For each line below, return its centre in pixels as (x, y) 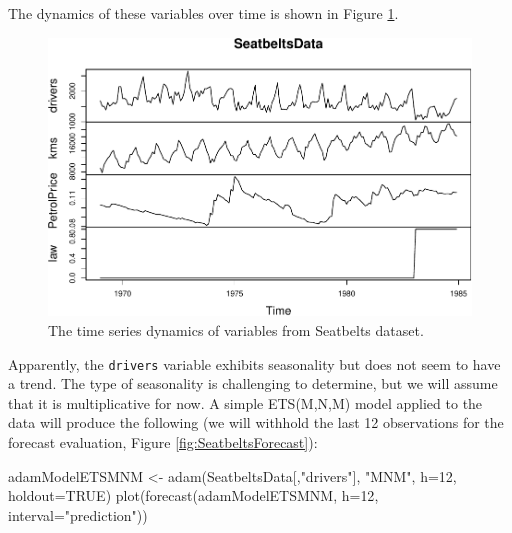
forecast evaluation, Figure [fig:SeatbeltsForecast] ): (163, 442)
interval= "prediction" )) (78, 514)
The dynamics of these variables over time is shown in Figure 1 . (203, 13)
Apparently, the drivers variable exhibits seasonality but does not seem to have (254, 363)
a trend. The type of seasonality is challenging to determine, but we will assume (253, 383)
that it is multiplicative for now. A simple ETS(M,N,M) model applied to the (245, 402)
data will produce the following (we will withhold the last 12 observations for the (256, 422)
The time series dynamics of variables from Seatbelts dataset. (236, 330)
